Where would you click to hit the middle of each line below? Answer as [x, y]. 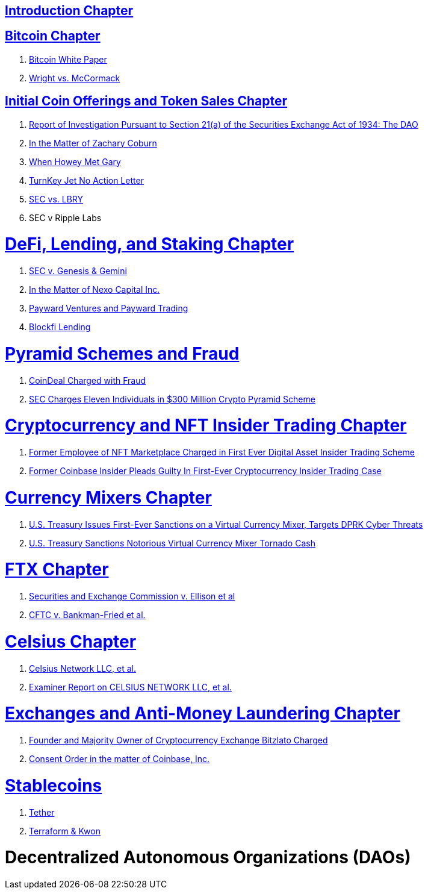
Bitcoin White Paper [68, 59]
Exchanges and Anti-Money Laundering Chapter [203, 714]
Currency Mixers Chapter [108, 497]
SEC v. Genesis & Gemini [78, 271]
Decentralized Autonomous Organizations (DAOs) [208, 858]
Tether [42, 812]
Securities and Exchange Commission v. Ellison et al [132, 596]
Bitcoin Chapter [53, 36]
